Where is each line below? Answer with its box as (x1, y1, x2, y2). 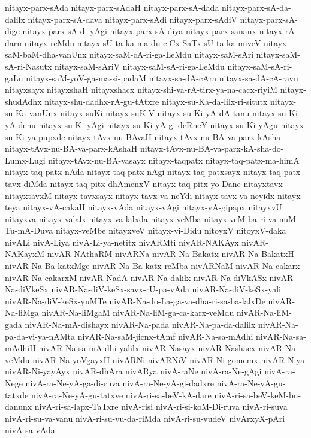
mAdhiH (5, 342, 36, 354)
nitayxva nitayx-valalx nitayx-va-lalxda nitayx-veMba (5, 212, 201, 225)
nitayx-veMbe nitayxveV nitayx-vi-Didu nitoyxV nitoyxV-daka (55, 224, 286, 237)
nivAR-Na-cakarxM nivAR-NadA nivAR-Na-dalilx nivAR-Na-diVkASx (5, 271, 267, 283)
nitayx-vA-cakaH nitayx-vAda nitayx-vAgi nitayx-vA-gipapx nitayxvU (23, 201, 282, 213)
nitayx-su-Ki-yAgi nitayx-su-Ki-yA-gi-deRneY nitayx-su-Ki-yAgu (38, 118, 278, 131)
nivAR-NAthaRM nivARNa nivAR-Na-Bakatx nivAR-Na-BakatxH (47, 247, 294, 260)
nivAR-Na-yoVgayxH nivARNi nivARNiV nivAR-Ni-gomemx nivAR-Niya (32, 353, 305, 365)
